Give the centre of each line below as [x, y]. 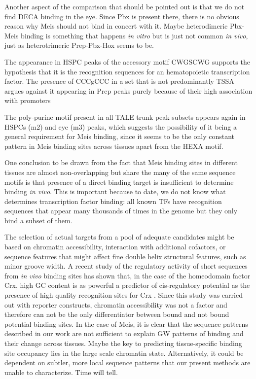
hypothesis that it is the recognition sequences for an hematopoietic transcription [127, 71]
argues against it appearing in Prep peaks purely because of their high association [128, 90]
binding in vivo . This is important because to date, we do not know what [115, 191]
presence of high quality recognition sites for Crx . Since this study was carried [124, 295]
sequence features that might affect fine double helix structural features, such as [125, 256]
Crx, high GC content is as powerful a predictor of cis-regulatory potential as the [127, 285]
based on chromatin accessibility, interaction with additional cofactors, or [115, 247]
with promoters [28, 100]
